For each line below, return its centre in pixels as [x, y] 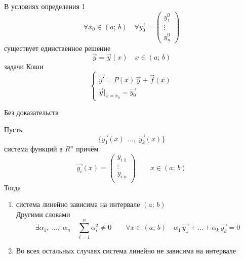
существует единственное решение [57, 48]
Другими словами [43, 214]
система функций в [33, 149]
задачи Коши [24, 66]
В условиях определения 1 [45, 6]
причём [87, 149]
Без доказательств [31, 112]
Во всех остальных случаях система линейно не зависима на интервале [126, 250]
